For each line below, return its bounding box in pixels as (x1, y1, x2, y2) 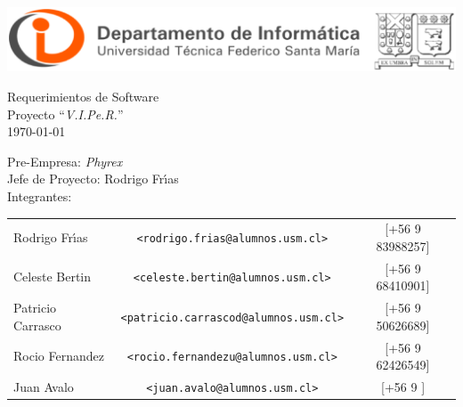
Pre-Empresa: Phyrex (7, 151, 123, 170)
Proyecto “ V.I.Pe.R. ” (7, 104, 124, 123)
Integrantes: (7, 186, 72, 205)
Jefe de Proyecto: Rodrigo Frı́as (7, 169, 179, 188)
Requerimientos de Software (7, 86, 159, 105)
